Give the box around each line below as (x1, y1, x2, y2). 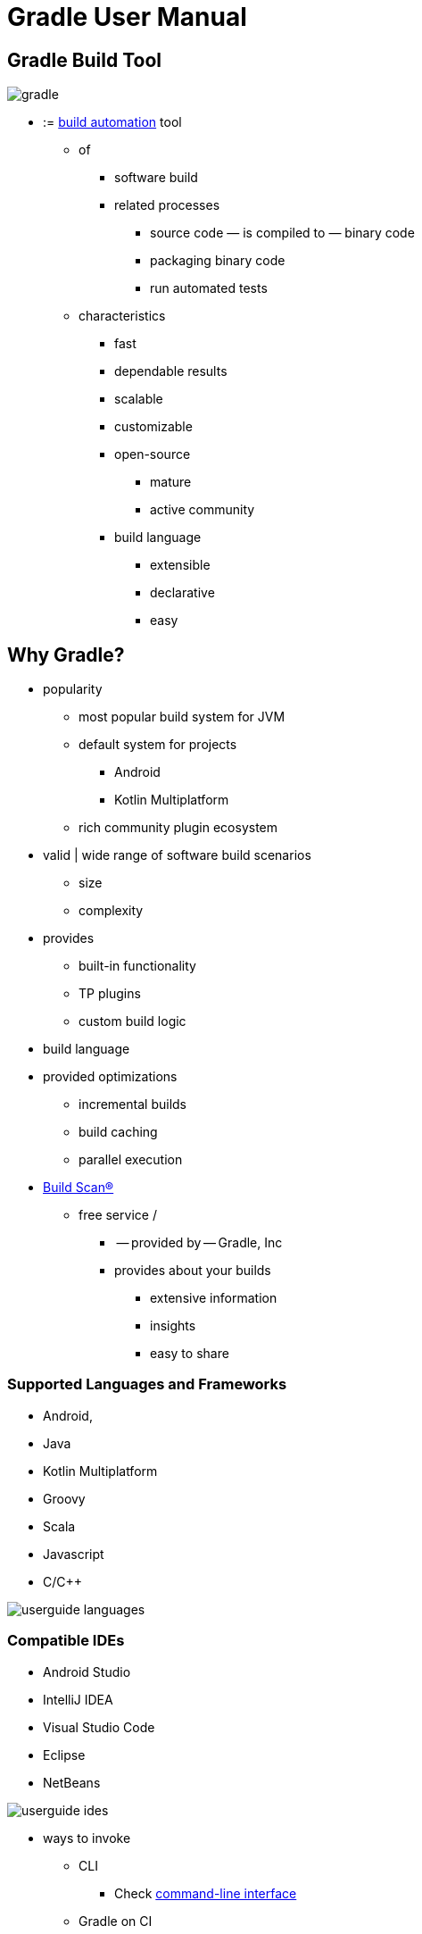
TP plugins (79, 986, 141, 1002)
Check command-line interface (114, 1885, 297, 1901)
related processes (114, 197, 220, 213)
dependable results (114, 363, 228, 379)
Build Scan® (43, 1180, 114, 1196)
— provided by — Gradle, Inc (116, 1235, 283, 1251)
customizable (114, 419, 193, 435)
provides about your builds (114, 1263, 271, 1279)
